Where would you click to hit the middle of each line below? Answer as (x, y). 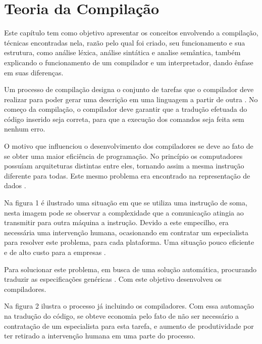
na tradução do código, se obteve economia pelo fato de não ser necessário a (122, 315)
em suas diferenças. (34, 72)
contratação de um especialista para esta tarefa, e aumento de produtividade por (129, 326)
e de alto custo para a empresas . (55, 252)
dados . (15, 185)
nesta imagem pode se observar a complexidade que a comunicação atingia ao (124, 212)
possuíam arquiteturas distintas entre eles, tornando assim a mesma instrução (124, 166)
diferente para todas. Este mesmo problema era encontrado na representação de (127, 175)
